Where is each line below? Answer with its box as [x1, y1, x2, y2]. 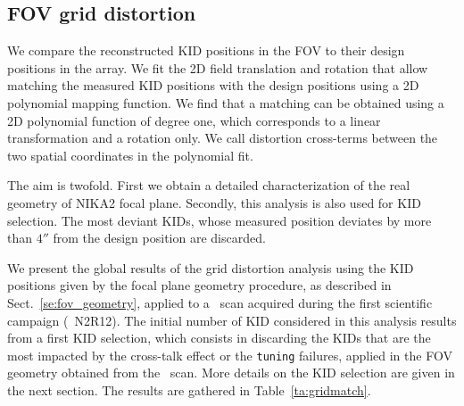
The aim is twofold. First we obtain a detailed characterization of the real [7, 176, 410, 195]
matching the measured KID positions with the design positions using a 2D [7, 76, 419, 95]
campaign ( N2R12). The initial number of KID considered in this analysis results [7, 311, 457, 329]
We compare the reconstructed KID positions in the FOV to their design [7, 41, 405, 60]
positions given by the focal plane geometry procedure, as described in [7, 276, 392, 294]
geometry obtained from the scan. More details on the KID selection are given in [7, 363, 455, 382]
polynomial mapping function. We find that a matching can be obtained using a [7, 93, 444, 112]
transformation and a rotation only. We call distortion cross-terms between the [7, 128, 438, 147]
